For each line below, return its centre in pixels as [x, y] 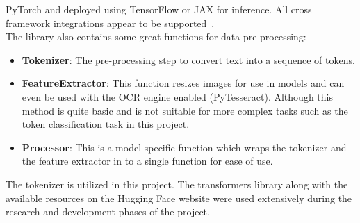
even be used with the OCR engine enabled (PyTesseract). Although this [177, 96]
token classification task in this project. [106, 124]
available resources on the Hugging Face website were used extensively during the [179, 198]
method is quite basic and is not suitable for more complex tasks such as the [185, 110]
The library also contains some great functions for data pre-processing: [156, 36]
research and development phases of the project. [108, 212]
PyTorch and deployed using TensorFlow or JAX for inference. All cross [159, 9]
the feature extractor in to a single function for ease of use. [147, 161]
